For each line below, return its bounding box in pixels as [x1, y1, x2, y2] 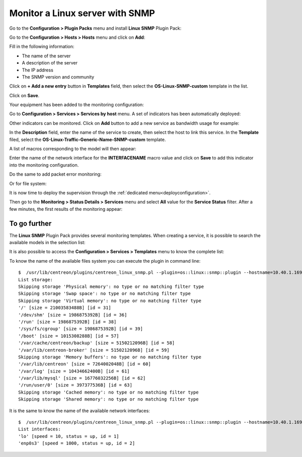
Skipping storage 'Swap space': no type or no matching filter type [18, 291, 191, 296]
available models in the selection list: [9, 240, 86, 246]
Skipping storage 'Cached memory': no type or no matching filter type [18, 389, 199, 395]
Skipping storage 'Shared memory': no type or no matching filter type [18, 397, 199, 402]
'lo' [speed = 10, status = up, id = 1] [18, 433, 119, 439]
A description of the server [22, 60, 78, 66]
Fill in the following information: [9, 43, 74, 50]
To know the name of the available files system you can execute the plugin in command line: [9, 258, 201, 264]
